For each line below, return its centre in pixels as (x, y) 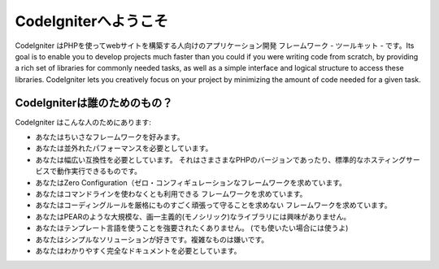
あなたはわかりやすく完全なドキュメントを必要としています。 (138, 250)
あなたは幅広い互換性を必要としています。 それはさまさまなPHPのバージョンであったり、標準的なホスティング (221, 159)
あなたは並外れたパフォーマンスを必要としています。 (124, 148)
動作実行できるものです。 (99, 171)
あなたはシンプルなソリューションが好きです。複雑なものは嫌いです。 (152, 239)
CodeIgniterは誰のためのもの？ (94, 103)
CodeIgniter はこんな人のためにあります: (83, 122)
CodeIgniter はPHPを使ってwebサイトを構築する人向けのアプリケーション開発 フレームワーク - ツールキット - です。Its (215, 46)
